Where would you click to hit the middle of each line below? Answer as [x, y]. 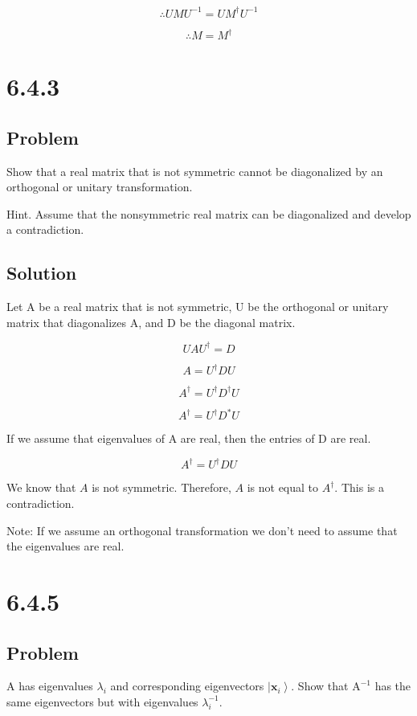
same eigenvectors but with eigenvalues [102, 701]
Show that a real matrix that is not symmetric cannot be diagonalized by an [195, 171]
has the [393, 686]
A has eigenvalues [50, 686]
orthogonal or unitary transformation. [100, 187]
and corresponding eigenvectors [187, 686]
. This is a [359, 487]
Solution [42, 273]
